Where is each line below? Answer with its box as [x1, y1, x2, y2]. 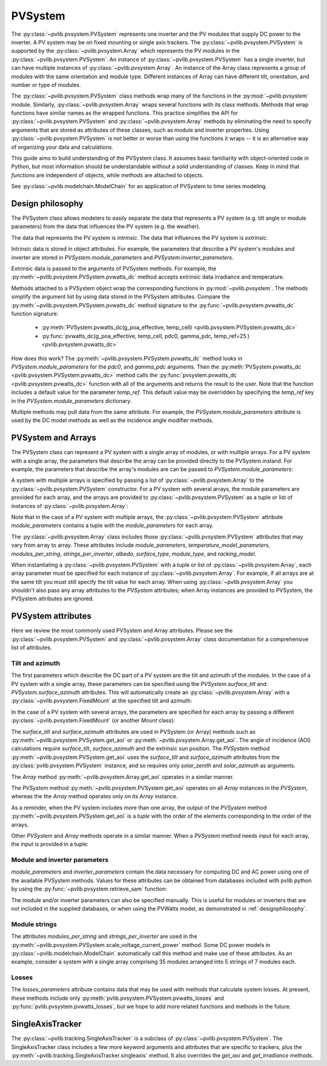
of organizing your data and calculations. [11, 143, 113, 151]
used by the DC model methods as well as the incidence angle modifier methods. [11, 416, 214, 424]
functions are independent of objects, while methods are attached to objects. [11, 171, 204, 178]
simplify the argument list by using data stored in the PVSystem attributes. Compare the [11, 293, 230, 300]
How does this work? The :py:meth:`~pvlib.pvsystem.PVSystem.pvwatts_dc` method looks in [11, 355, 243, 362]
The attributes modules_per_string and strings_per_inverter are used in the [11, 932, 197, 940]
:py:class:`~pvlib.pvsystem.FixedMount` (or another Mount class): [11, 717, 176, 724]
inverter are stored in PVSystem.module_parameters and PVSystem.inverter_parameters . [11, 254, 234, 261]
